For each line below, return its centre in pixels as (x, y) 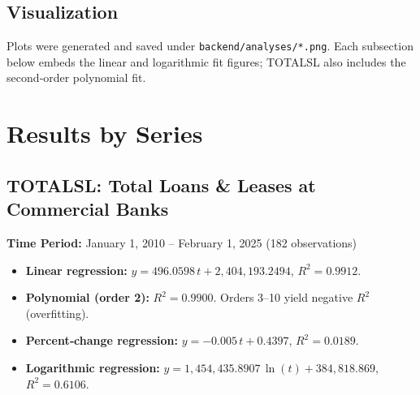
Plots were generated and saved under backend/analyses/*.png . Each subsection (210, 46)
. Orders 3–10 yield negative (283, 297)
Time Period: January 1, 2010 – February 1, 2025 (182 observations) (182, 243)
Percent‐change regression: (102, 340)
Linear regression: (76, 270)
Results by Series (105, 133)
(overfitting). (57, 313)
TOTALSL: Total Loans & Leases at (161, 185)
